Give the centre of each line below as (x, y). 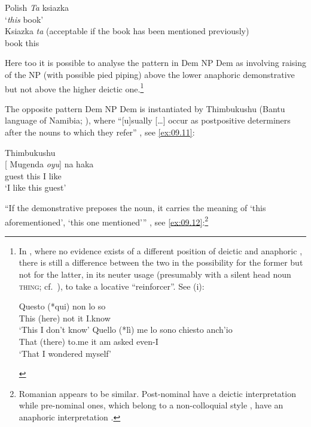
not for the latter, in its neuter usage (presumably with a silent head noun (155, 274)
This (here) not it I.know (65, 318)
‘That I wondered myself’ (65, 353)
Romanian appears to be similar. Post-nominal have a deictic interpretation (157, 393)
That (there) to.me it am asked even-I (89, 341)
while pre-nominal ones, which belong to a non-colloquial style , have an (151, 405)
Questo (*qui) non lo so (62, 306)
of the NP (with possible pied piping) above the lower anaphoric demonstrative (150, 74)
